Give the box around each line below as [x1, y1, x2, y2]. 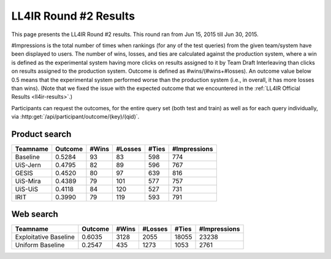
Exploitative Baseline [15, 233, 75, 241]
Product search [11, 129, 72, 139]
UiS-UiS [15, 184, 39, 193]
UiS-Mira [15, 176, 41, 185]
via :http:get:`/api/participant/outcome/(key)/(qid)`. [11, 113, 140, 121]
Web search [11, 209, 58, 220]
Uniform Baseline [15, 241, 65, 249]
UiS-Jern [15, 160, 41, 169]
